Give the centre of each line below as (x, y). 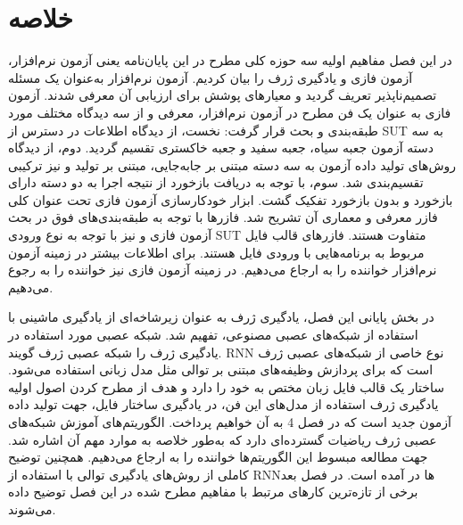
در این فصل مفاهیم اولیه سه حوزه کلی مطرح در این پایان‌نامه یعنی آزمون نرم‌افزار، (230, 60)
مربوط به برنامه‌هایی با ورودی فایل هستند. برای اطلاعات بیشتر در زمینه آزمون (216, 252)
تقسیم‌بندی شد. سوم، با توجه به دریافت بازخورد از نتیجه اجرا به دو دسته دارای (216, 182)
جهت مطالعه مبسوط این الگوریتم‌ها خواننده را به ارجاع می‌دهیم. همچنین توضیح (218, 457)
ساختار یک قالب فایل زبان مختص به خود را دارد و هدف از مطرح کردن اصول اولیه (226, 386)
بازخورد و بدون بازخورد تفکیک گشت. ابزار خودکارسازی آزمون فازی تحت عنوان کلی (231, 199)
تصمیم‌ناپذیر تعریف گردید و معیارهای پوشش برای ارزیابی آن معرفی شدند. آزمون (223, 95)
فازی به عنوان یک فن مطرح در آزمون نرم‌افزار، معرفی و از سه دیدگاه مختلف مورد (230, 112)
